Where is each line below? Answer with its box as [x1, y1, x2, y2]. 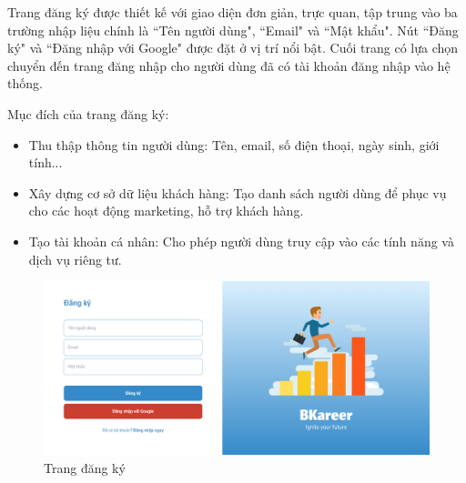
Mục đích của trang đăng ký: [7, 104, 169, 123]
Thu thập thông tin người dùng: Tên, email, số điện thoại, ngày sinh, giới [28, 135, 440, 154]
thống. [7, 74, 43, 93]
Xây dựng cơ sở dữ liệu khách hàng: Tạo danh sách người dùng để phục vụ [28, 183, 447, 202]
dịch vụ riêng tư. [28, 249, 122, 268]
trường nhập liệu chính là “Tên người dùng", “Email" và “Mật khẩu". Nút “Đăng [7, 20, 459, 39]
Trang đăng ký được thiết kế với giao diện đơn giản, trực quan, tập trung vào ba [7, 3, 458, 21]
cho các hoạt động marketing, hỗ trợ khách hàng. [28, 201, 304, 220]
